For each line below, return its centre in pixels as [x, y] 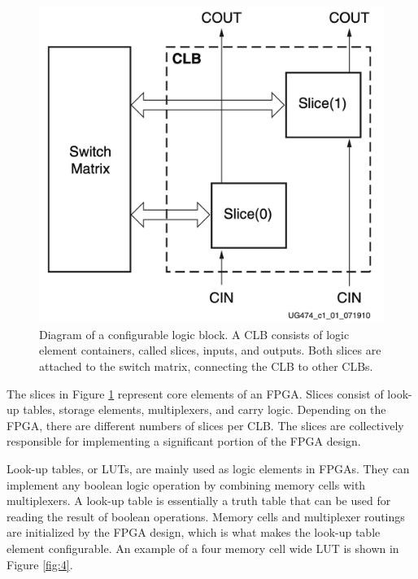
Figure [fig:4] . [40, 564]
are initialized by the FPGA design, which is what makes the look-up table [194, 532]
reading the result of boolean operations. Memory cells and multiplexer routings [206, 516]
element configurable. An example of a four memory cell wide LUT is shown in [203, 548]
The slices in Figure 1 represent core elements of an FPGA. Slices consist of [195, 393]
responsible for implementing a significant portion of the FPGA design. [184, 441]
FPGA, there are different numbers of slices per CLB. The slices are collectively [205, 425]
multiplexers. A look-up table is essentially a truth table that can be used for [199, 501]
